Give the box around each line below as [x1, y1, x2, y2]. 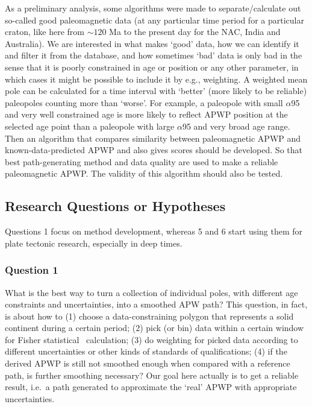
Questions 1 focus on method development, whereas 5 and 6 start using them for [5, 225, 303, 238]
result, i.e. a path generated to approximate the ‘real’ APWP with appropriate [5, 380, 297, 393]
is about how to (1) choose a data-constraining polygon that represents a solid [5, 309, 294, 322]
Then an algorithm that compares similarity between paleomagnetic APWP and [5, 131, 301, 144]
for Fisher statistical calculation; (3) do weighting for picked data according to [5, 333, 298, 345]
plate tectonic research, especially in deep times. [5, 236, 183, 249]
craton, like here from [5, 25, 84, 38]
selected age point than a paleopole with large [5, 119, 175, 132]
